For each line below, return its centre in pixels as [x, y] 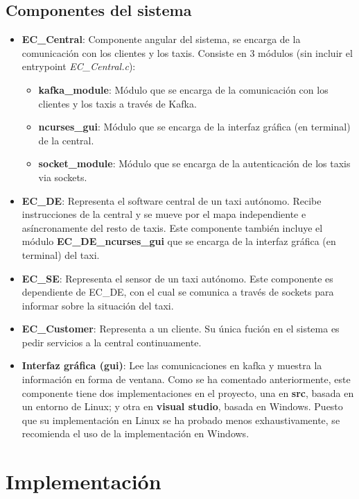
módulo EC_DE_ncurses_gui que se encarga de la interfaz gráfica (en [179, 241]
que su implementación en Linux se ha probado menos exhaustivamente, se [181, 420]
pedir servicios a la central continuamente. [112, 342]
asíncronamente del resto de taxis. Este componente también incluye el [172, 227]
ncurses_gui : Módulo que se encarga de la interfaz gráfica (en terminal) [194, 127]
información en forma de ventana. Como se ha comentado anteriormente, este [186, 379]
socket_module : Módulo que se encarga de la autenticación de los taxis [194, 163]
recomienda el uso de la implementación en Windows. [135, 433]
